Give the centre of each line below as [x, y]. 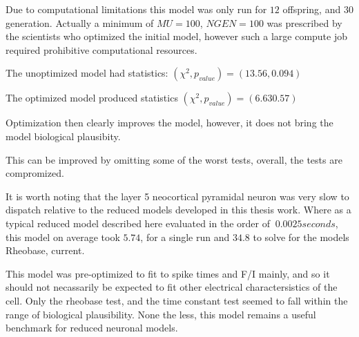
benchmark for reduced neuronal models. [92, 328]
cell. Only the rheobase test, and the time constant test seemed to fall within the [177, 300]
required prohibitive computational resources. [101, 49]
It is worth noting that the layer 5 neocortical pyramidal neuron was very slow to [177, 196]
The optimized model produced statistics [92, 98]
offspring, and [312, 9]
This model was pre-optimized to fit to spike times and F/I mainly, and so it [168, 273]
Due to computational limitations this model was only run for [136, 9]
